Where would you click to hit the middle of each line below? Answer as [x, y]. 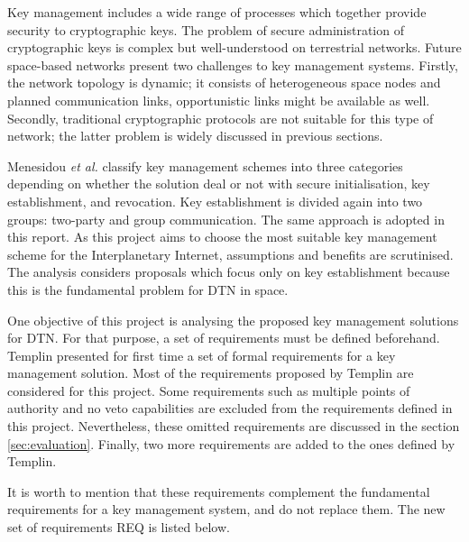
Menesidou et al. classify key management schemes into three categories [205, 165]
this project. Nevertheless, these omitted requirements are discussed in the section [234, 426]
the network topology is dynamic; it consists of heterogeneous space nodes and [224, 83]
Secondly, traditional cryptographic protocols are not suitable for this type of [221, 118]
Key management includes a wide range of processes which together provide [217, 12]
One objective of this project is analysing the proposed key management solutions [233, 320]
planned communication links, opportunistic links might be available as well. [219, 100]
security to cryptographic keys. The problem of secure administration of [206, 29]
